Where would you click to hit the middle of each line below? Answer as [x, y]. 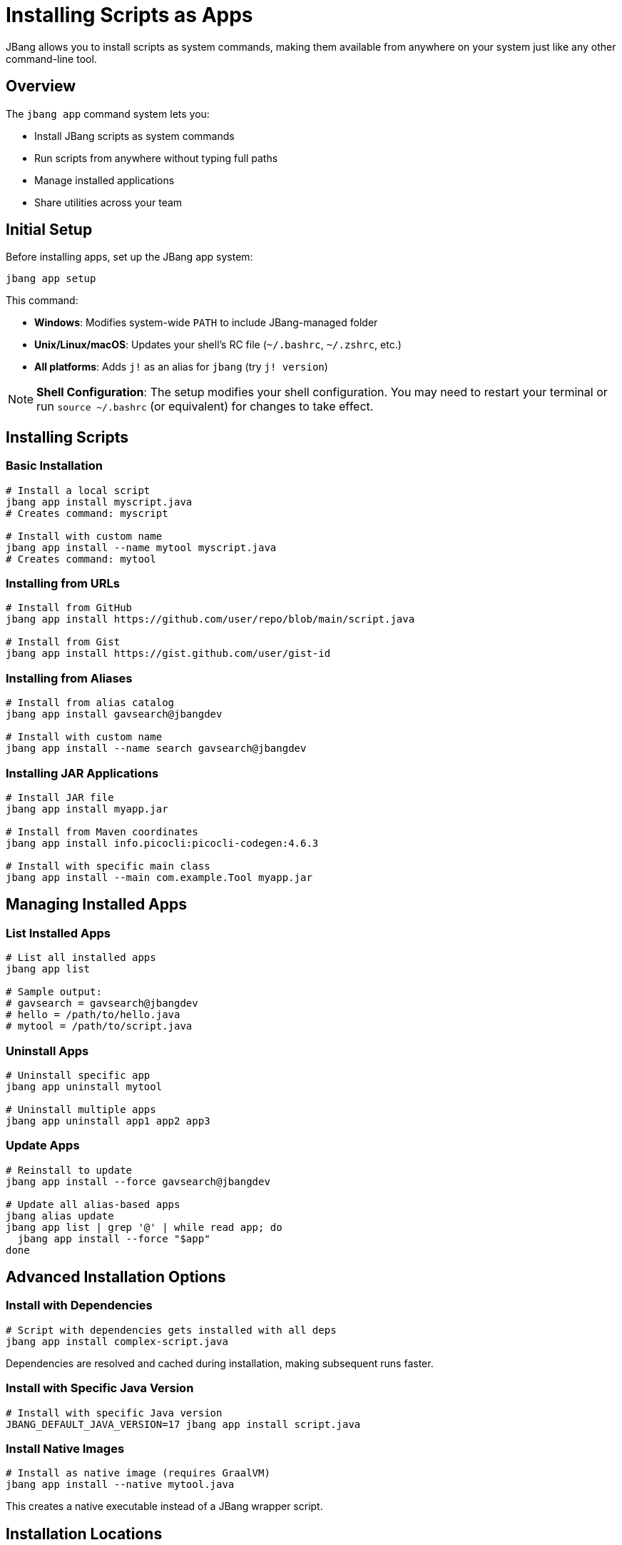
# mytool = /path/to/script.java [99, 1026]
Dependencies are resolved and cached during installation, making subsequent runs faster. [220, 1363]
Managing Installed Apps [97, 905]
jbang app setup [51, 279]
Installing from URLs [63, 584]
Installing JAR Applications [82, 773]
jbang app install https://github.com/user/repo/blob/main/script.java [210, 619]
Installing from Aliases [69, 678]
